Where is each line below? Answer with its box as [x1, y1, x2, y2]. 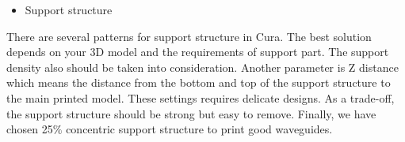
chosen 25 [6, 121, 53, 137]
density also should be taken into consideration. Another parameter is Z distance [6, 58, 399, 75]
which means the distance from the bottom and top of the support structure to [6, 74, 391, 91]
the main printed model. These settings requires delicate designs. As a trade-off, [6, 89, 395, 106]
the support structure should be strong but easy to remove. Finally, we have [6, 105, 376, 121]
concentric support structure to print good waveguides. [66, 121, 333, 137]
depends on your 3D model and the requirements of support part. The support [6, 43, 389, 60]
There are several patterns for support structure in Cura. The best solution [6, 28, 372, 44]
